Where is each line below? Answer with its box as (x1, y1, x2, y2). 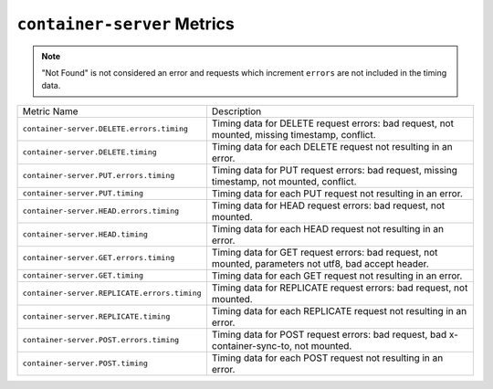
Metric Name (22, 105, 79, 118)
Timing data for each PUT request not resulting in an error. (211, 187, 463, 200)
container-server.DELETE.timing (22, 147, 157, 157)
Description (211, 105, 262, 118)
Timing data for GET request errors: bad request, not (211, 246, 438, 258)
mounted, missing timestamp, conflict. (211, 128, 376, 141)
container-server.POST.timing (22, 359, 148, 369)
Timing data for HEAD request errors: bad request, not (211, 199, 446, 212)
